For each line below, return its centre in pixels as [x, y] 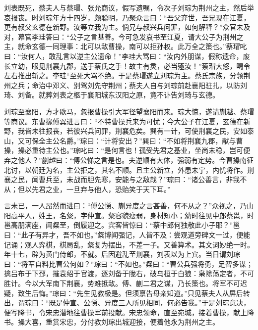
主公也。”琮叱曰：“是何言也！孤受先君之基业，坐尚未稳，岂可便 [148, 150]
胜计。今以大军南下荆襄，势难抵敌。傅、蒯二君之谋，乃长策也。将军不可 [122, 283]
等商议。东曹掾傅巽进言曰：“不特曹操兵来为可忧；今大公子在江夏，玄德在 [124, 121]
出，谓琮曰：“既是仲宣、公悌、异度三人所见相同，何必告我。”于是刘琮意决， [127, 303]
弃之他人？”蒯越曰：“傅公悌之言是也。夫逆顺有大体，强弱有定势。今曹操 [122, 160]
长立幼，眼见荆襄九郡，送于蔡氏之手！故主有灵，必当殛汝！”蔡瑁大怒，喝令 [127, 66]
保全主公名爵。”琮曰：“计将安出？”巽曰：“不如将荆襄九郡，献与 [134, 140]
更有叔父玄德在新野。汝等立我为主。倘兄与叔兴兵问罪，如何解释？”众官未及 [127, 27]
